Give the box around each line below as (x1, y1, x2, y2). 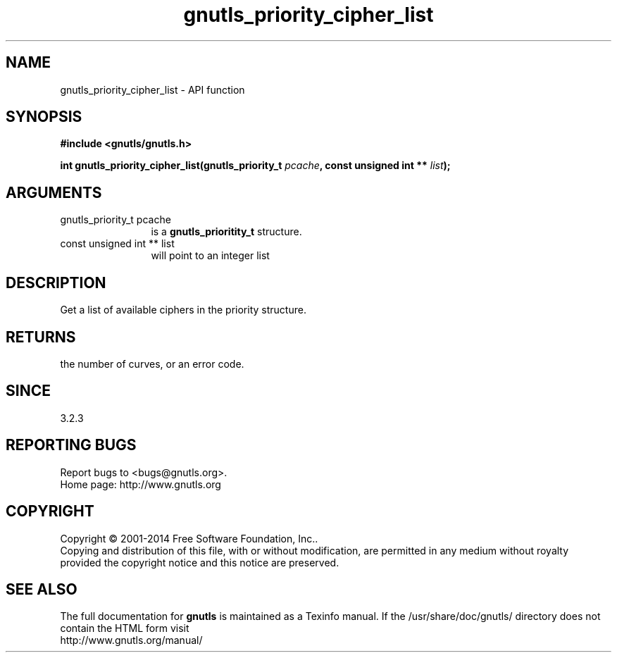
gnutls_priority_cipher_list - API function (60, 83, 245, 96)
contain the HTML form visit (60, 622, 189, 635)
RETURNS (6, 328, 76, 346)
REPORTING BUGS (6, 436, 137, 454)
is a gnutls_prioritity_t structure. (151, 225, 302, 238)
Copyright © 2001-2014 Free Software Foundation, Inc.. (60, 532, 318, 545)
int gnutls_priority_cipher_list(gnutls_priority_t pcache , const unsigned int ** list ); (60, 159, 451, 172)
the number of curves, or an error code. (60, 357, 244, 370)
